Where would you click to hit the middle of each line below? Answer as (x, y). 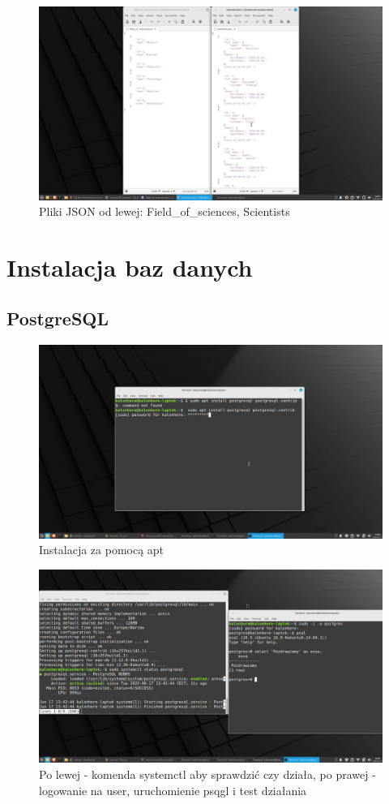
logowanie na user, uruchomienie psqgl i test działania (173, 790)
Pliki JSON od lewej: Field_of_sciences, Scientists (165, 211)
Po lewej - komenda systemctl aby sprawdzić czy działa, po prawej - (207, 774)
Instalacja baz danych (130, 267)
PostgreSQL (58, 318)
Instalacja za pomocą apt (102, 550)
